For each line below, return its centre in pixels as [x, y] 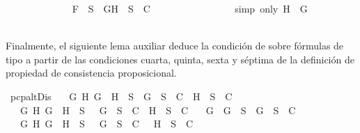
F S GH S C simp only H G [190, 8]
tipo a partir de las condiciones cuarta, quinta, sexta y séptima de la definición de [180, 59]
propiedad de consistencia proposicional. [91, 73]
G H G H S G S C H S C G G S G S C [158, 110]
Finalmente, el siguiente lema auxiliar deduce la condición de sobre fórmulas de [175, 46]
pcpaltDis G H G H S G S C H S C [121, 96]
